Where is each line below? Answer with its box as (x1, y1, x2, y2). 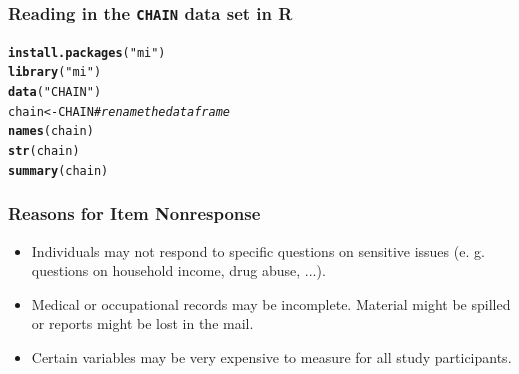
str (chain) (8, 144, 80, 159)
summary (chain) (8, 163, 109, 178)
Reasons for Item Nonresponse (8, 201, 261, 226)
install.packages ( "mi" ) (8, 45, 166, 60)
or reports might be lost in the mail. (31, 313, 254, 334)
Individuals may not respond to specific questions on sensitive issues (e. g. (31, 240, 485, 261)
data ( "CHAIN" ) (8, 85, 102, 100)
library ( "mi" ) (8, 65, 102, 80)
